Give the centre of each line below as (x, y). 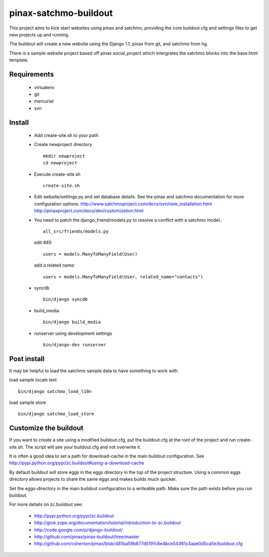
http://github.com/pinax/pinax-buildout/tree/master (87, 537)
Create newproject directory (63, 144)
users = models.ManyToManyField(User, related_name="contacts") (123, 277)
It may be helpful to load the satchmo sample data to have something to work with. (94, 371)
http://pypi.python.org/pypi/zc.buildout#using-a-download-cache (77, 463)
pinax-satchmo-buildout (61, 13)
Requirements (32, 74)
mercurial (44, 101)
